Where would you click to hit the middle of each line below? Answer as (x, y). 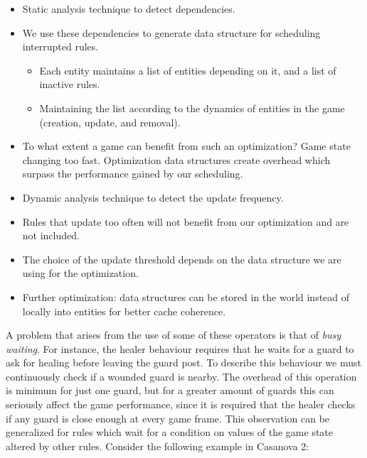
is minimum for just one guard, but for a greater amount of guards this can (170, 390)
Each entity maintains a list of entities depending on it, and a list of (188, 70)
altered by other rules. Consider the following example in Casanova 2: (158, 446)
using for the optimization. (80, 273)
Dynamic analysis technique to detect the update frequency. (153, 197)
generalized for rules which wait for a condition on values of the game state (170, 432)
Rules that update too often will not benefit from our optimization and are (186, 221)
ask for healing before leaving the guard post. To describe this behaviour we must (183, 362)
